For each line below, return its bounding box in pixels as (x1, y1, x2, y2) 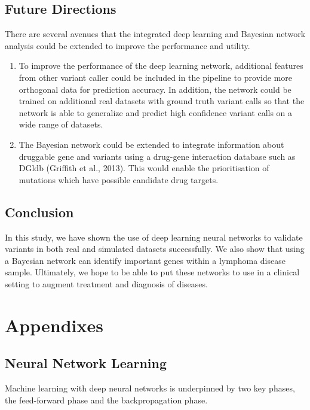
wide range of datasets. (19, 118, 103, 130)
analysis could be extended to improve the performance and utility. (5, 39, 250, 51)
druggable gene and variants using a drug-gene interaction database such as (19, 150, 296, 162)
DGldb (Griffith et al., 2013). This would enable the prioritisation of (19, 162, 269, 174)
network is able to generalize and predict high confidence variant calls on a (19, 106, 293, 119)
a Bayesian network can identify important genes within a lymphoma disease (5, 254, 286, 266)
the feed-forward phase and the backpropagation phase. (5, 393, 208, 406)
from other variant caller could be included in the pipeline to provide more (19, 71, 293, 83)
